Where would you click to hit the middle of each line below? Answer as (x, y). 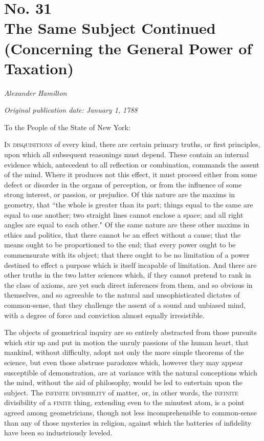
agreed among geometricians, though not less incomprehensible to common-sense (130, 412)
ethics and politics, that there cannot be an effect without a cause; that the (122, 234)
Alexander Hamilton (36, 92)
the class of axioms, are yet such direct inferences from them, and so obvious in (128, 285)
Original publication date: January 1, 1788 (71, 110)
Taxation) (39, 68)
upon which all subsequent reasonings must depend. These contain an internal (127, 154)
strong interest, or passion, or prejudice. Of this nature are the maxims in (120, 194)
